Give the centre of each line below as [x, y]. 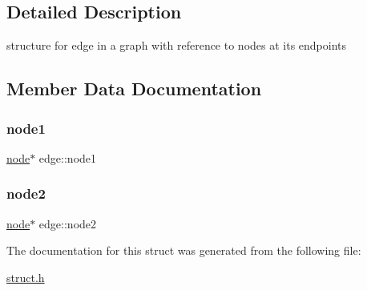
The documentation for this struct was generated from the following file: [184, 250]
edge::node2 [68, 223]
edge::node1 [68, 157]
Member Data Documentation [134, 89]
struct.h [26, 277]
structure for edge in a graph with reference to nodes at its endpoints [177, 45]
